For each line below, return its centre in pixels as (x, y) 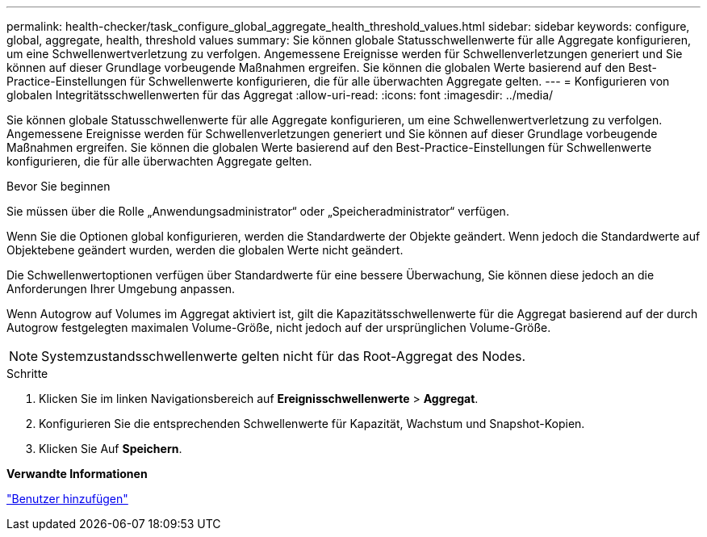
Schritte (27, 373)
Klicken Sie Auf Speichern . (111, 449)
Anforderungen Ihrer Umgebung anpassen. (121, 289)
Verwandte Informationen (77, 474)
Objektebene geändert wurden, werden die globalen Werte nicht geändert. (205, 250)
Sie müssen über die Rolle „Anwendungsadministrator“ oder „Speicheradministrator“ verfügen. (258, 211)
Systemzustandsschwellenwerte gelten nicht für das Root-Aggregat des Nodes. (284, 356)
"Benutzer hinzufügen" (67, 499)
